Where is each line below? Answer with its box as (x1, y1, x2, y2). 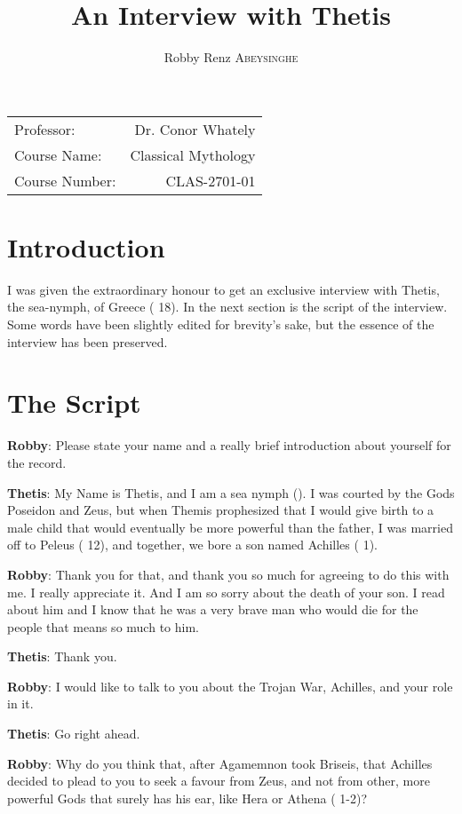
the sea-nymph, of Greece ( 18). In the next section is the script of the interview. (7, 297, 448, 316)
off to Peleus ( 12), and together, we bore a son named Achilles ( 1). (7, 535, 378, 554)
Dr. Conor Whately (134, 118, 256, 139)
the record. (7, 453, 67, 471)
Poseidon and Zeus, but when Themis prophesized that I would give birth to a (7, 501, 434, 519)
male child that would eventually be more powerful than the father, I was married (7, 518, 453, 536)
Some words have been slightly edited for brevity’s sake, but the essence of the (7, 315, 434, 334)
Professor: (14, 118, 76, 139)
